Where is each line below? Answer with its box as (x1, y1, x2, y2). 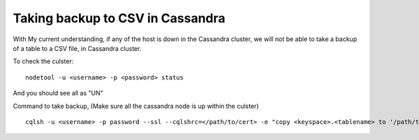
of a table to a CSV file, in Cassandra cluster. (13, 44, 142, 52)
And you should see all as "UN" (13, 89, 104, 98)
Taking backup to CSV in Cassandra (13, 10, 226, 26)
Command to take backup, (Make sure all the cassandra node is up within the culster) (13, 102, 259, 110)
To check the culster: (13, 57, 74, 65)
